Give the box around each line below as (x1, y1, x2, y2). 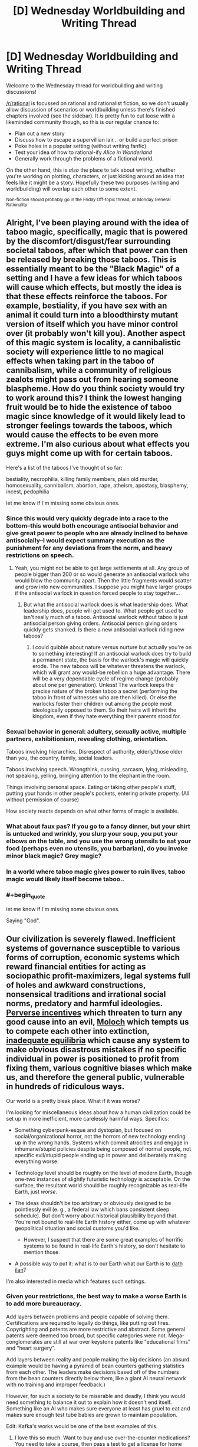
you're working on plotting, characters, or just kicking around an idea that (6, 172, 184, 179)
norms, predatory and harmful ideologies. (6, 999, 163, 1009)
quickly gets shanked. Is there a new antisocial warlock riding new (23, 626, 184, 633)
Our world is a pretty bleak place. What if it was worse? (6, 1097, 140, 1104)
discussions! (6, 88, 37, 95)
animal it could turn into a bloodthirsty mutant (6, 310, 179, 320)
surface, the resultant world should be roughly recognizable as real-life (14, 1181, 187, 1189)
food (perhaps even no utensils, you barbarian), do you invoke (6, 844, 188, 853)
